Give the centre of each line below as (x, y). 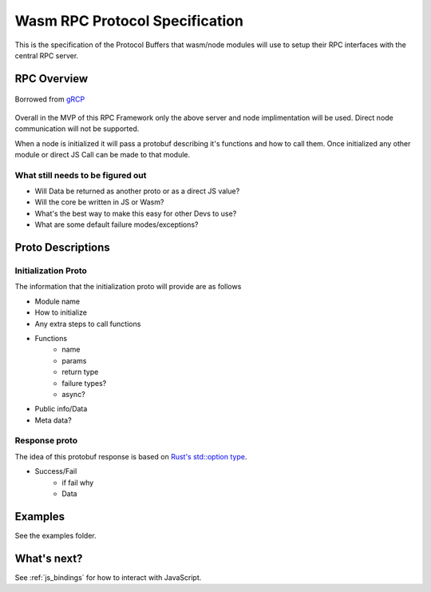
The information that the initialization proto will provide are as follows (128, 287)
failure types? (84, 383)
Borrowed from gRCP (50, 99)
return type (80, 372)
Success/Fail (56, 471)
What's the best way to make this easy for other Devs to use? (136, 213)
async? (73, 394)
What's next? (49, 558)
